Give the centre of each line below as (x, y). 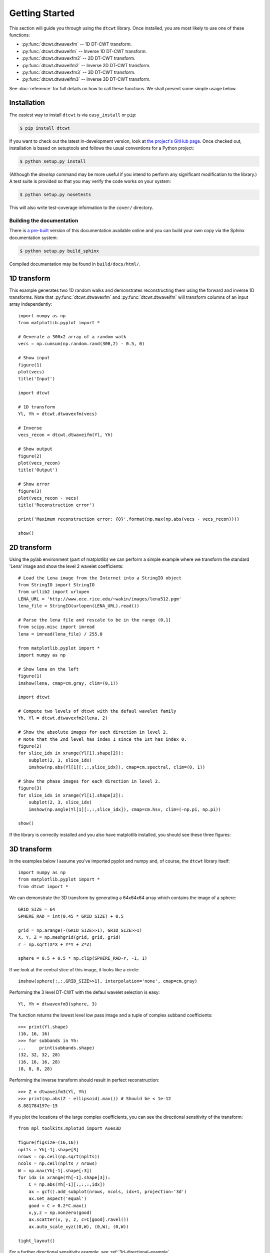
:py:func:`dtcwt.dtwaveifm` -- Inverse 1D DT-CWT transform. (84, 51)
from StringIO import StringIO (56, 585)
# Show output (35, 449)
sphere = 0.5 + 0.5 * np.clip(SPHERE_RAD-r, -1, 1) (83, 958)
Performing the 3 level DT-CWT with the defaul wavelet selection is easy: (84, 992)
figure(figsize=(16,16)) (48, 1142)
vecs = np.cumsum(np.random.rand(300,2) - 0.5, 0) (81, 344)
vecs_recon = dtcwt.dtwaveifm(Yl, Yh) (66, 435)
